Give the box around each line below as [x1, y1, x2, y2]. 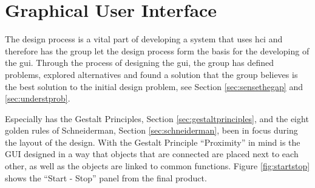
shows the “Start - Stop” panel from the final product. [5, 171, 207, 184]
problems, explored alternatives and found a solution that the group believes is [5, 68, 298, 80]
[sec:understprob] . [5, 92, 70, 105]
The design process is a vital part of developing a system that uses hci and [5, 33, 283, 45]
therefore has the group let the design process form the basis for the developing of [5, 44, 310, 57]
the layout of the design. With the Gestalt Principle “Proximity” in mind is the [5, 135, 300, 148]
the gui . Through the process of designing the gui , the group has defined [5, 56, 274, 69]
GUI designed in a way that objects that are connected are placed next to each [5, 147, 299, 160]
